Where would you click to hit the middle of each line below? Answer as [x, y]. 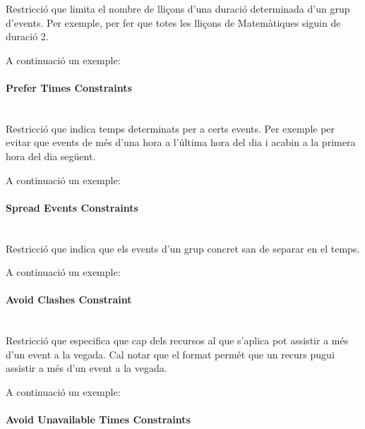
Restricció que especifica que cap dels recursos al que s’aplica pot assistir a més [177, 340]
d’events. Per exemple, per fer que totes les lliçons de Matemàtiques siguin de [173, 22]
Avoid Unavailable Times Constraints [98, 419]
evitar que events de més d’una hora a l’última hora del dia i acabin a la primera [181, 142]
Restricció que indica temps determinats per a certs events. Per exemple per [170, 128]
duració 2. [27, 36]
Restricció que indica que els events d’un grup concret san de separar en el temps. [183, 248]
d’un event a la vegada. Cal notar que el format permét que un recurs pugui [170, 354]
